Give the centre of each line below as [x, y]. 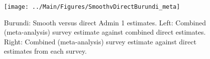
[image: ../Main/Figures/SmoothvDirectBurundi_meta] [92, 7]
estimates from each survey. [45, 51]
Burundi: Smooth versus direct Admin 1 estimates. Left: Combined [105, 22]
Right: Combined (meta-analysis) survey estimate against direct [100, 41]
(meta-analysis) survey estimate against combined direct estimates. [105, 32]
